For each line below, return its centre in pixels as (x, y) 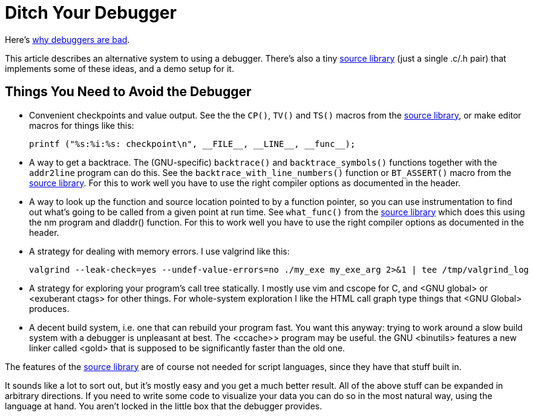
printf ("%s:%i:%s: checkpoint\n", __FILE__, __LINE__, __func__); (192, 144)
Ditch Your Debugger (91, 13)
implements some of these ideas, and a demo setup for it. (119, 68)
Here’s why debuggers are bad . (67, 39)
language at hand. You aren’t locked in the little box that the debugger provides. (164, 406)
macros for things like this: (82, 125)
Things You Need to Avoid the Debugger (128, 92)
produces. (49, 308)
